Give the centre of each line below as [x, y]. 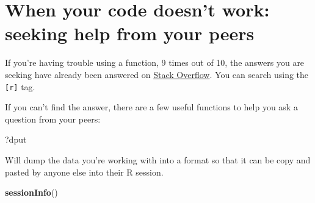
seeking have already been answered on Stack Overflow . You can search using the [157, 74]
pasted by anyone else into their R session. [84, 172]
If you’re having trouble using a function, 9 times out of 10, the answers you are [155, 62]
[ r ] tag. [20, 86]
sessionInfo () [31, 192]
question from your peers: [53, 119]
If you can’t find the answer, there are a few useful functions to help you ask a [151, 107]
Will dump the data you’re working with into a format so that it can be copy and [158, 159]
